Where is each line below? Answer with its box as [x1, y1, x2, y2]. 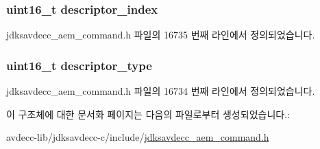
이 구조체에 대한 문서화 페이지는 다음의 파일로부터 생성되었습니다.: [6, 106, 290, 121]
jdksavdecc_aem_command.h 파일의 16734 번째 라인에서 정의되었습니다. [6, 84, 315, 98]
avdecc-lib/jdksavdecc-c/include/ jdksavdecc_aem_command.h [6, 130, 269, 144]
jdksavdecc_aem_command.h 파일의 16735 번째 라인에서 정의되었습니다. [6, 27, 315, 42]
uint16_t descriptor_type [6, 56, 152, 73]
